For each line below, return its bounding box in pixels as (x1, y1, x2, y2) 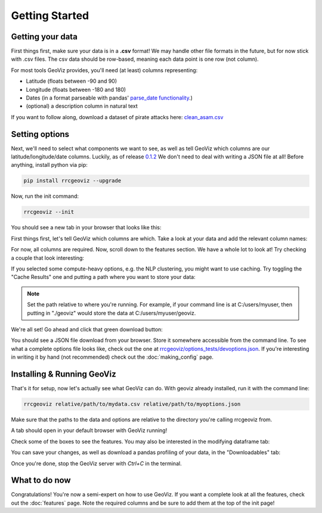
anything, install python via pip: (11, 161, 88, 169)
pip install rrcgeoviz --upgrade (23, 178, 122, 184)
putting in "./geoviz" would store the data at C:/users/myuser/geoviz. (27, 309, 196, 316)
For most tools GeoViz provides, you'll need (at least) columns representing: (11, 66, 198, 74)
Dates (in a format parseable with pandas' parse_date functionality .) (26, 94, 193, 101)
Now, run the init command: (11, 192, 79, 200)
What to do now (11, 475, 71, 486)
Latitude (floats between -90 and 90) (26, 77, 117, 85)
